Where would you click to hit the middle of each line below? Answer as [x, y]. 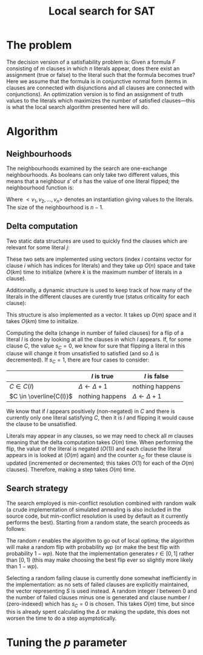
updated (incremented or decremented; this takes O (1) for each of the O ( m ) [100, 463]
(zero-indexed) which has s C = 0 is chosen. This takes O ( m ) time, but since [101, 604]
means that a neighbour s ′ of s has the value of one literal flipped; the [93, 181]
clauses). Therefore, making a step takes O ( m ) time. [71, 469]
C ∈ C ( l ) [22, 387]
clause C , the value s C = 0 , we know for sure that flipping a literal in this [96, 346]
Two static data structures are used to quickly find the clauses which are [97, 241]
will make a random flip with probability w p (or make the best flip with [93, 547]
